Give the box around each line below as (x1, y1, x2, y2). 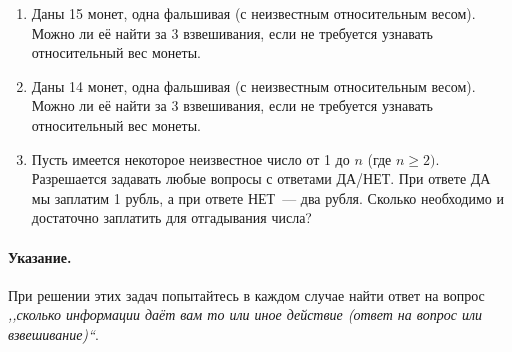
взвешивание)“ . (8, 323, 99, 344)
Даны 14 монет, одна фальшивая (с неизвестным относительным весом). (31, 75, 476, 96)
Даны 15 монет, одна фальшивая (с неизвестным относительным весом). (31, 3, 476, 23)
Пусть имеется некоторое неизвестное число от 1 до (31, 148, 350, 169)
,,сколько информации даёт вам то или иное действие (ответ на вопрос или (8, 304, 483, 325)
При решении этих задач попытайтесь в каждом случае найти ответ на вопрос (8, 284, 485, 305)
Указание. (8, 246, 72, 267)
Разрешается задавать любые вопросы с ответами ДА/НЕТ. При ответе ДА (31, 168, 491, 189)
